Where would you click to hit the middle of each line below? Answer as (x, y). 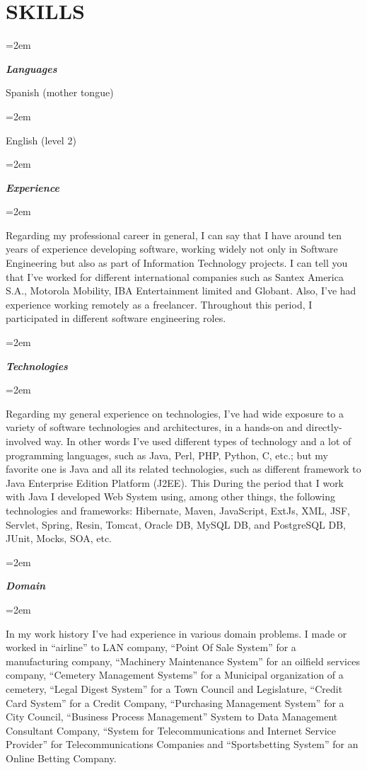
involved (24, 441)
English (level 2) (41, 140)
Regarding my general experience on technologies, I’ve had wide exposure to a (175, 413)
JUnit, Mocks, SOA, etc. (59, 538)
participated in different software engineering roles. (116, 318)
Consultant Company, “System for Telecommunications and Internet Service (171, 730)
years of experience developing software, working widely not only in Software (172, 249)
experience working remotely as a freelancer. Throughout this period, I (159, 304)
